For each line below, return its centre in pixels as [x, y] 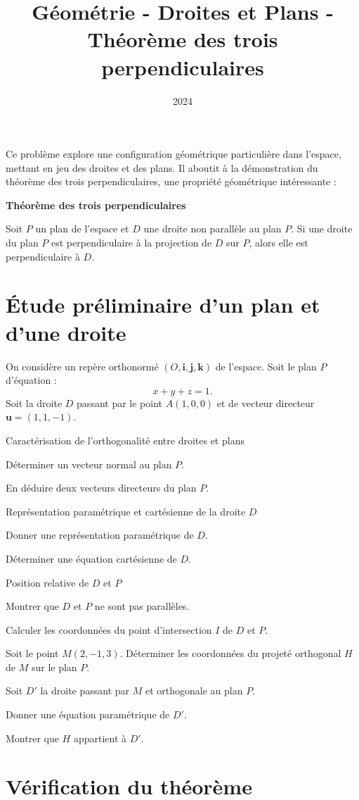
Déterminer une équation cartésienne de [91, 558]
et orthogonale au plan [194, 690]
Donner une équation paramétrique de [88, 714]
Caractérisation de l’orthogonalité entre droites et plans [125, 440]
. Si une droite [322, 229]
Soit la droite [34, 402]
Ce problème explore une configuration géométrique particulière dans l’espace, [174, 154]
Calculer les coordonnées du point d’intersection [109, 629]
